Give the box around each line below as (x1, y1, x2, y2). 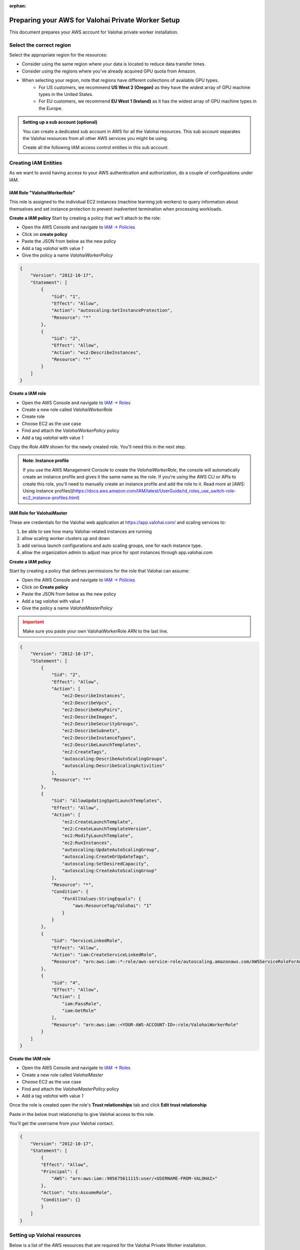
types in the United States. (38, 91, 93, 97)
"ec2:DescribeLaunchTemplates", (61, 742, 141, 747)
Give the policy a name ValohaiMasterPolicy (21, 605, 112, 611)
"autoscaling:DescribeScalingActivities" (61, 763, 165, 768)
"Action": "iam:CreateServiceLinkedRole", (51, 951, 157, 957)
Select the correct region (9, 41, 71, 48)
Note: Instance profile (22, 457, 69, 463)
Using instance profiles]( (22, 487, 73, 493)
